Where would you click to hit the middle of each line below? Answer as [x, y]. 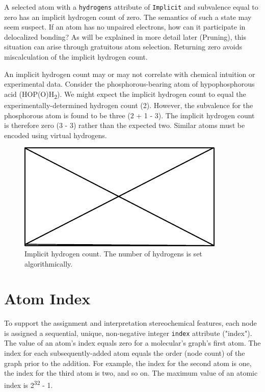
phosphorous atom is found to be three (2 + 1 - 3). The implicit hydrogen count [129, 115]
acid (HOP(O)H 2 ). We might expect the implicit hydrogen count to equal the [125, 94]
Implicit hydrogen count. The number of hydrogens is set [113, 253]
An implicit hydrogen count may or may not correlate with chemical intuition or [130, 74]
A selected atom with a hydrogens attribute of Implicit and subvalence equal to [131, 7]
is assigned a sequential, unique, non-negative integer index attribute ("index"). [128, 333]
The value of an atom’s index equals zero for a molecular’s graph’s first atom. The [132, 343]
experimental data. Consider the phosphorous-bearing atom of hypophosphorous [129, 84]
